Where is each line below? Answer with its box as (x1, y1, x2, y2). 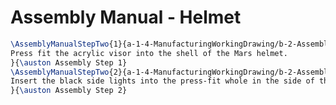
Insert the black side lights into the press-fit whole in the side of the (10, 76, 333, 86)
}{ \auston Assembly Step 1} (10, 57, 128, 68)
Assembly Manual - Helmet (10, 6, 242, 29)
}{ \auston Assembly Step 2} (10, 86, 128, 96)
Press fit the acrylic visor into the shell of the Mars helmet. (10, 48, 288, 58)
